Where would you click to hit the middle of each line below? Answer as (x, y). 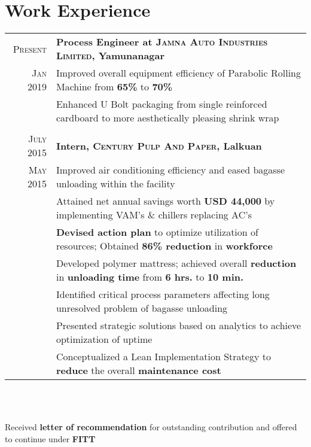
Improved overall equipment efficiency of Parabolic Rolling (178, 73)
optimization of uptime (104, 339)
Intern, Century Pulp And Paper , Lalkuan (159, 145)
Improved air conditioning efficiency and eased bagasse (170, 170)
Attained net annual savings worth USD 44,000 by (165, 201)
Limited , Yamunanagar (110, 56)
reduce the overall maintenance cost (138, 370)
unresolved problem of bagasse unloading (142, 308)
